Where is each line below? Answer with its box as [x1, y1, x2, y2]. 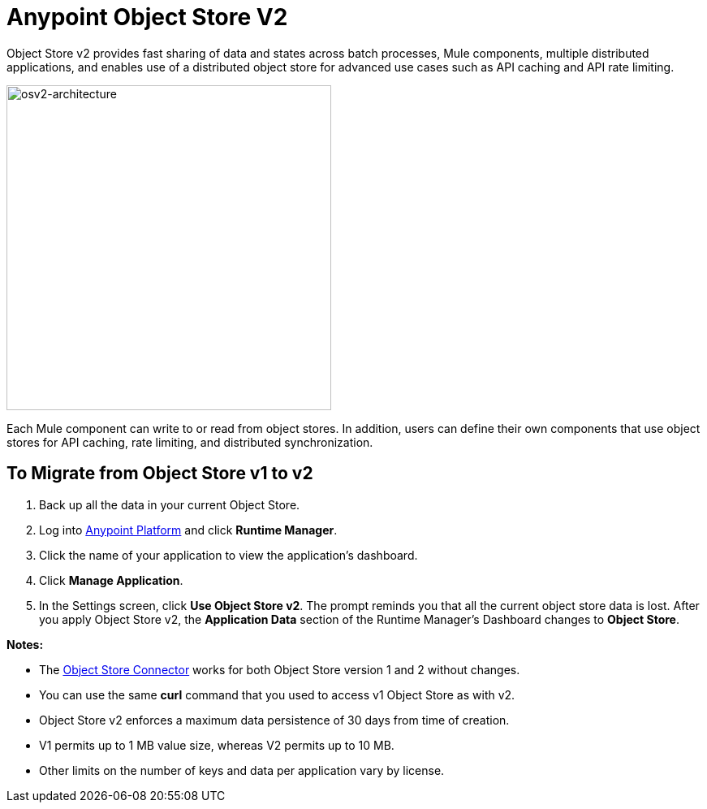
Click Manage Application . [39, 573, 183, 587]
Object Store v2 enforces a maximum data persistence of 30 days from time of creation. [39, 712, 510, 727]
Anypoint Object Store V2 [6, 3, 288, 31]
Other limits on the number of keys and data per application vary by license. [39, 763, 445, 777]
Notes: [6, 637, 44, 651]
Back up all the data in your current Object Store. [39, 497, 300, 512]
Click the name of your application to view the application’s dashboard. [39, 547, 418, 562]
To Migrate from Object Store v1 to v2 [6, 463, 313, 484]
